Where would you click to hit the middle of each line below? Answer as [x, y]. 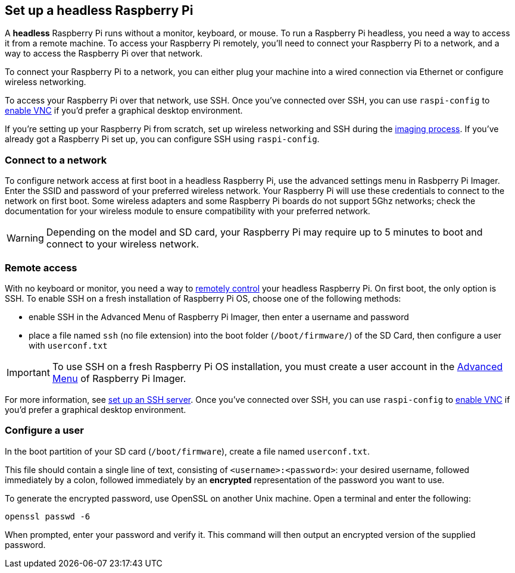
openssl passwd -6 [48, 516]
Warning [25, 238]
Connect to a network [56, 160]
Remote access [41, 267]
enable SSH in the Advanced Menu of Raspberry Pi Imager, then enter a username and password [219, 317]
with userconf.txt [68, 345]
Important [28, 372]
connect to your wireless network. [123, 244]
